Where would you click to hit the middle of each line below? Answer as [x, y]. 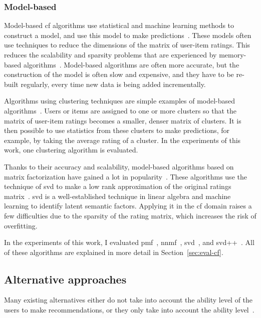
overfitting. [21, 225]
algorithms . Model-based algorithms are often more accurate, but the [131, 64]
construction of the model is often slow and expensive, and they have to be [119, 74]
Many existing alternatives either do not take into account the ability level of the [128, 300]
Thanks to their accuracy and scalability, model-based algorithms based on [119, 166]
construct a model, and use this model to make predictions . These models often [128, 35]
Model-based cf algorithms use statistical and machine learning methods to [119, 25]
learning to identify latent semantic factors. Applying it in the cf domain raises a [128, 206]
